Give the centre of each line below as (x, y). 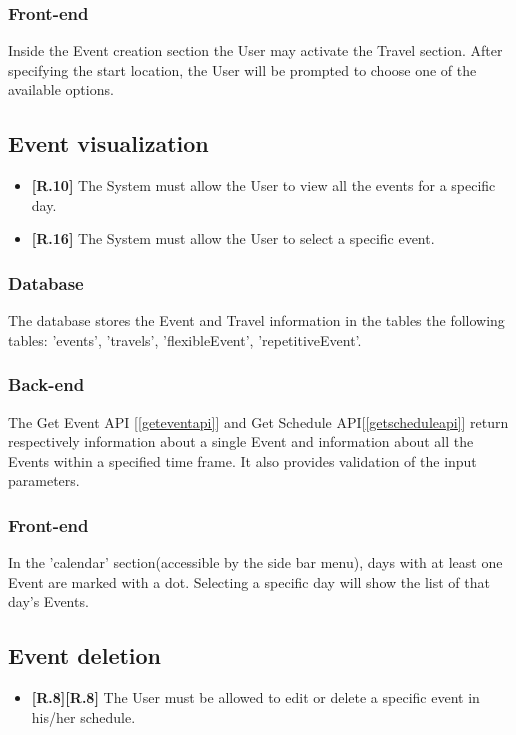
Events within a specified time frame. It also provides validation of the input (242, 460)
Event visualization (108, 143)
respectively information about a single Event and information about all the (241, 441)
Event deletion (85, 655)
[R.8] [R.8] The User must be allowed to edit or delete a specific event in (255, 697)
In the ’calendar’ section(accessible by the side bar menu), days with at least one (255, 562)
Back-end (46, 384)
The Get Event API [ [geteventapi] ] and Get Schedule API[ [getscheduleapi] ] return (258, 421)
